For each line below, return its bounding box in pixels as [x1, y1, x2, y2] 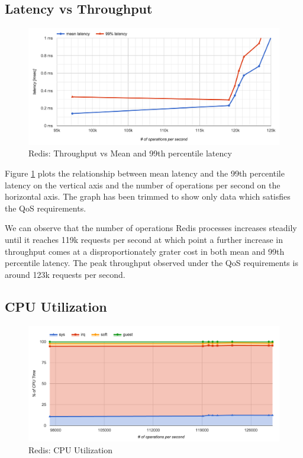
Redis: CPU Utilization [28, 444, 113, 456]
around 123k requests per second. [5, 268, 125, 280]
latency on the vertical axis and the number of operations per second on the [5, 178, 281, 191]
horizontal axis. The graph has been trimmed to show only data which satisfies [5, 190, 291, 203]
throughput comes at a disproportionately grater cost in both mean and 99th [5, 245, 285, 257]
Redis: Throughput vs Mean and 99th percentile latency [28, 147, 232, 159]
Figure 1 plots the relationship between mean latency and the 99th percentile [5, 167, 285, 180]
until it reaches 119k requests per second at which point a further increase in [5, 233, 283, 246]
